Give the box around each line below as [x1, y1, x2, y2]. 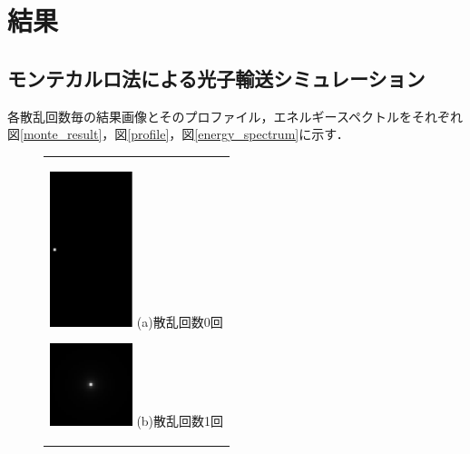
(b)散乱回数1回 [136, 410, 224, 429]
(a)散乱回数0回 [136, 311, 223, 331]
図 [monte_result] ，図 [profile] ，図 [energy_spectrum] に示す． [7, 124, 349, 143]
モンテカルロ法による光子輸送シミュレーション [7, 64, 426, 92]
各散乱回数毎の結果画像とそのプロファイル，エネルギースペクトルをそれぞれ [7, 106, 463, 125]
